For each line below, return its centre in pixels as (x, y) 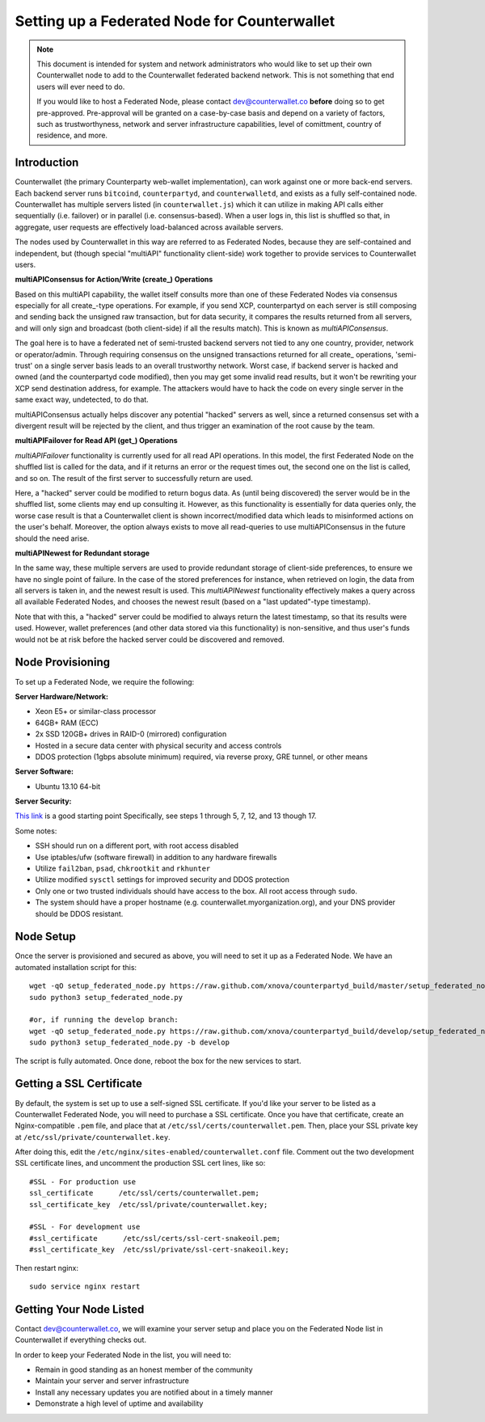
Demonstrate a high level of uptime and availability (119, 1403)
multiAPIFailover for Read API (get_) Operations (96, 441)
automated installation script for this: (76, 967)
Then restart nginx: (46, 1268)
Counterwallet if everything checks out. (81, 1340)
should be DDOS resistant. (79, 914)
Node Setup (45, 937)
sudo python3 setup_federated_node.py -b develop (130, 1042)
